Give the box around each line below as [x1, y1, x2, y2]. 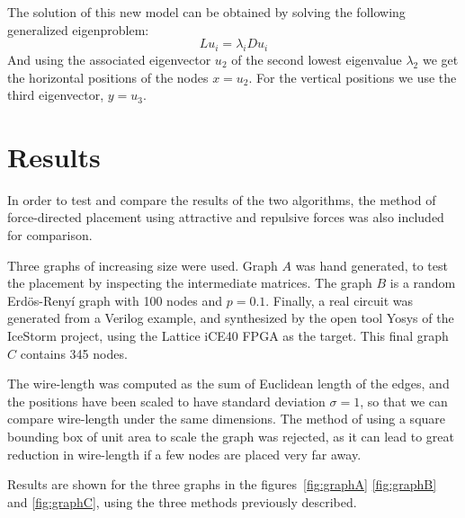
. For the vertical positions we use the [248, 67, 457, 86]
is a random [389, 273, 456, 292]
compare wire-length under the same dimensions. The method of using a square [7, 409, 446, 428]
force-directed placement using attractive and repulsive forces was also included [7, 208, 444, 227]
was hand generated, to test [295, 255, 448, 274]
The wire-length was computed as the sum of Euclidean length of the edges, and [7, 374, 450, 393]
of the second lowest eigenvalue [231, 49, 402, 68]
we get [422, 49, 459, 68]
